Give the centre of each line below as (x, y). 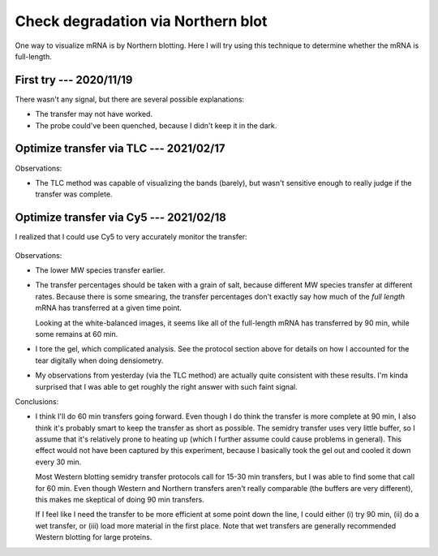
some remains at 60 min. (77, 334)
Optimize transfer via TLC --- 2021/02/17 (120, 149)
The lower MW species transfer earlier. (100, 270)
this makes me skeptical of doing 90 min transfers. (120, 500)
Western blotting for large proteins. (94, 537)
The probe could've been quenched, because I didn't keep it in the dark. (156, 125)
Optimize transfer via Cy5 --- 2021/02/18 (120, 218)
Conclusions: (37, 401)
